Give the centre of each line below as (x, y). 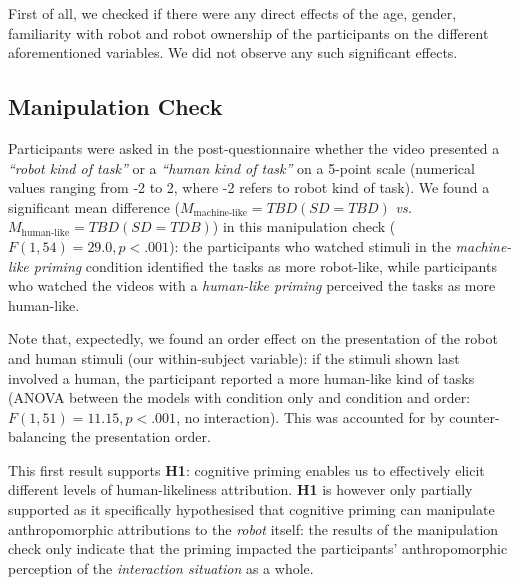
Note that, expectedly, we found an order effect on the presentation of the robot (253, 338)
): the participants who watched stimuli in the (310, 245)
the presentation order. (141, 436)
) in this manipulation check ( (304, 226)
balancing (37, 436)
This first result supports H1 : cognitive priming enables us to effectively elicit (246, 469)
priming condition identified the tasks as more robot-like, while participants (265, 265)
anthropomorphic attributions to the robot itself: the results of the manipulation (253, 528)
